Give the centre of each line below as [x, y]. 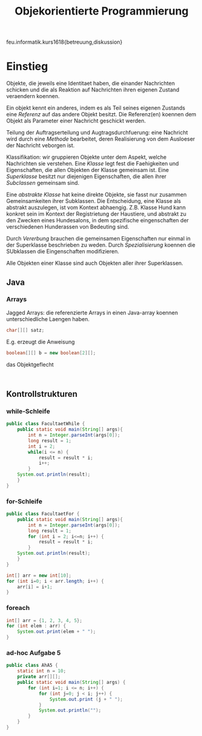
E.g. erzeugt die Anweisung [41, 342]
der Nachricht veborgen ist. [41, 145]
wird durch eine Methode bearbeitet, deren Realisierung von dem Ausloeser [101, 139]
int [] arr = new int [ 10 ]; [39, 575]
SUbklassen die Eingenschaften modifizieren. [63, 251]
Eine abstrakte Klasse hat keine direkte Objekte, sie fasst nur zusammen [96, 194]
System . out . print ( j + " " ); [86, 699]
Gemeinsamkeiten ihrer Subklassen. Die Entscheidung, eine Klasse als [94, 201]
